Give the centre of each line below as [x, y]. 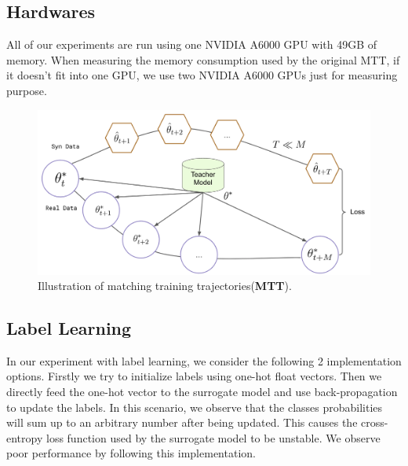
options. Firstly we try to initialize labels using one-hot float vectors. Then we [194, 376]
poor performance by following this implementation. [131, 453]
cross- [375, 422]
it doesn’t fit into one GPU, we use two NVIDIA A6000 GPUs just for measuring [202, 75]
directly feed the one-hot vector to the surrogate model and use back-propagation [202, 392]
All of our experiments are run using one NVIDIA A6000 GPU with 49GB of [192, 44]
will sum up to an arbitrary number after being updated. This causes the [182, 422]
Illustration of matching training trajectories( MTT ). [165, 286]
